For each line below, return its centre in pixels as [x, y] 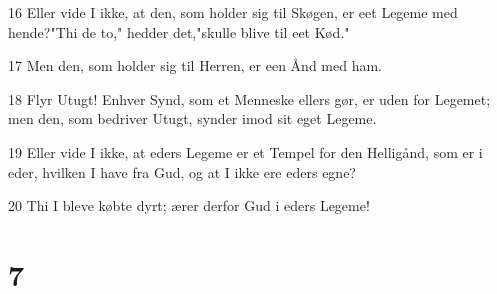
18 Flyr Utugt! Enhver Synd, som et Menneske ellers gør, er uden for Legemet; [249, 98]
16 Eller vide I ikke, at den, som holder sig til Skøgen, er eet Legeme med [233, 12]
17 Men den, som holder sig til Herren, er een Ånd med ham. [195, 65]
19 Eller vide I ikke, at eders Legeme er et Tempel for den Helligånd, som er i [245, 151]
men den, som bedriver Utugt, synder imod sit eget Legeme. [192, 118]
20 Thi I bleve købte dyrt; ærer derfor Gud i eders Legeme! [189, 205]
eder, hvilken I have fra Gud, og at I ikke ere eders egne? [182, 171]
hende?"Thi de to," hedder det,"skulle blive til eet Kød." [179, 31]
